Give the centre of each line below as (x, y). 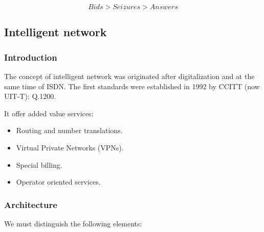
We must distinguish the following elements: (73, 223)
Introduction (31, 57)
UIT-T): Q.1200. (30, 96)
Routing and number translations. (69, 130)
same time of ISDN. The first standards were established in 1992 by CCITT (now (132, 86)
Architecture (31, 204)
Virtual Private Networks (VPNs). (70, 147)
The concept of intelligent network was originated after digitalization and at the (129, 76)
